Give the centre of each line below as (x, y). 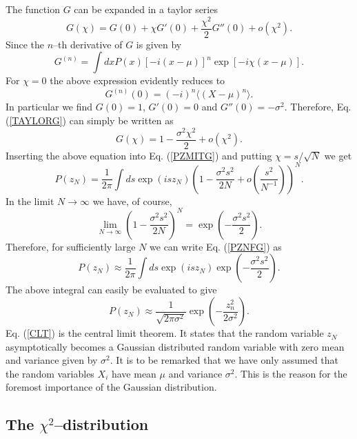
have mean (134, 373)
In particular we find (49, 107)
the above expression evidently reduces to (137, 80)
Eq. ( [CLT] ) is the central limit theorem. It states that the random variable (165, 333)
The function (33, 9)
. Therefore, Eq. (318, 107)
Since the (25, 44)
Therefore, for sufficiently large (71, 246)
